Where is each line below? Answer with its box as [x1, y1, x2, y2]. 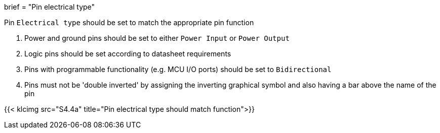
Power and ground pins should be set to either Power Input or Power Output [24, 34, 290, 42]
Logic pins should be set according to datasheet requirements [24, 49, 231, 58]
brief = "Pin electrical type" [4, 3, 95, 11]
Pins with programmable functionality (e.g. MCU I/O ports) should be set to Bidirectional [24, 65, 332, 74]
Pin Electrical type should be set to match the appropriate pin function [4, 18, 254, 27]
